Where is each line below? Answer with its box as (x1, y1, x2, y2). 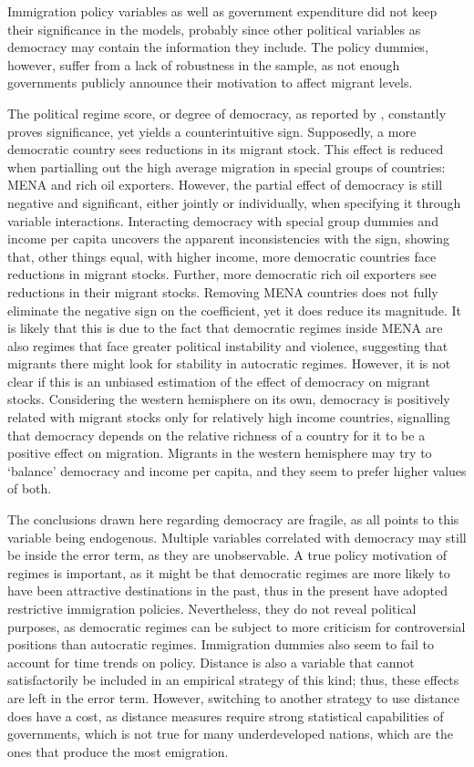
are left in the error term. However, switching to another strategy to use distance (7, 688, 460, 707)
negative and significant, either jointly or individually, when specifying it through (7, 192, 461, 212)
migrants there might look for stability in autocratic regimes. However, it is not (7, 354, 451, 373)
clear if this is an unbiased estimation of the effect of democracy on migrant (7, 371, 430, 390)
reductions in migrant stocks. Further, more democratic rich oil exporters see (7, 264, 437, 284)
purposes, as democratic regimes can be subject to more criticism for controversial (7, 617, 466, 636)
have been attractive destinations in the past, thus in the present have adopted (7, 581, 448, 600)
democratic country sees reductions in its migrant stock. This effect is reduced (7, 140, 444, 159)
